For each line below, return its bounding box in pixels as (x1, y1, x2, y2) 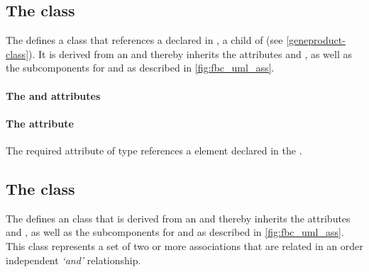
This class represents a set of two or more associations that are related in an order (6, 238, 363, 253)
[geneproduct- (286, 33, 346, 47)
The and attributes (6, 88, 101, 103)
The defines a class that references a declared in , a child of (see (6, 33, 283, 47)
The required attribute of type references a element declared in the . (6, 142, 302, 157)
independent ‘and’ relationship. (6, 252, 141, 267)
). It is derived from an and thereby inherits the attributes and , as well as (28, 46, 353, 61)
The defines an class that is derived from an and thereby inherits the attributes (6, 210, 351, 225)
